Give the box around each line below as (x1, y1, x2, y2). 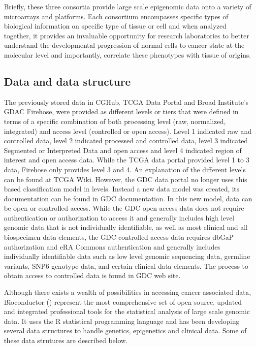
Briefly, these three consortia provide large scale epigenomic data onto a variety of (4, 1, 252, 11)
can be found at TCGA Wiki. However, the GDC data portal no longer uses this (4, 174, 247, 184)
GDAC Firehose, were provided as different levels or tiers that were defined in (4, 106, 239, 117)
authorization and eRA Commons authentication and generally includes (4, 241, 221, 252)
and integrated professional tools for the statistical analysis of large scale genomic (4, 306, 250, 316)
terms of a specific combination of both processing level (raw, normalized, (4, 116, 226, 126)
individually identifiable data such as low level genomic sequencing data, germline (4, 251, 250, 261)
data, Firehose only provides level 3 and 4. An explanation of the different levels (4, 164, 246, 174)
